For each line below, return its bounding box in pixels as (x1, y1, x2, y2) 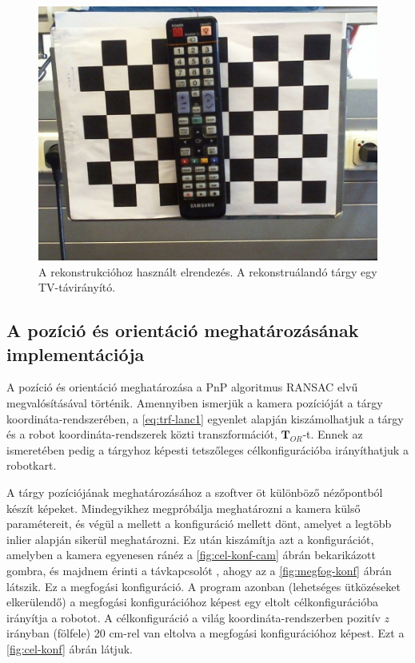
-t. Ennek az (302, 426, 363, 443)
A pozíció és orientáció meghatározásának (6, 318, 359, 343)
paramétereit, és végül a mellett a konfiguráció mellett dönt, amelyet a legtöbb (6, 515, 392, 532)
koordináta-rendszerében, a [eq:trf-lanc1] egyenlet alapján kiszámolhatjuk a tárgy (6, 410, 404, 427)
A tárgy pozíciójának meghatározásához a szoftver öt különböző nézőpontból (6, 483, 383, 500)
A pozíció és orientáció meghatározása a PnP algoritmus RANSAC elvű (6, 379, 358, 395)
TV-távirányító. (38, 279, 116, 296)
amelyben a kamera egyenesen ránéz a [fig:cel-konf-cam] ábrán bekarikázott (6, 546, 376, 563)
